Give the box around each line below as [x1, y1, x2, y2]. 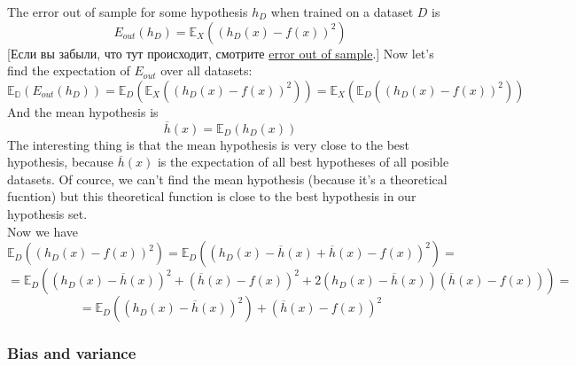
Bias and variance [7, 342, 136, 364]
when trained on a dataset [270, 3, 414, 20]
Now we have [7, 222, 79, 240]
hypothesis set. [7, 204, 88, 222]
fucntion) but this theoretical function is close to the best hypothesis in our [7, 187, 416, 206]
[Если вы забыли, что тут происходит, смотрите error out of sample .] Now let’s [7, 43, 434, 62]
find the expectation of [7, 61, 130, 80]
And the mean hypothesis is [7, 102, 159, 121]
